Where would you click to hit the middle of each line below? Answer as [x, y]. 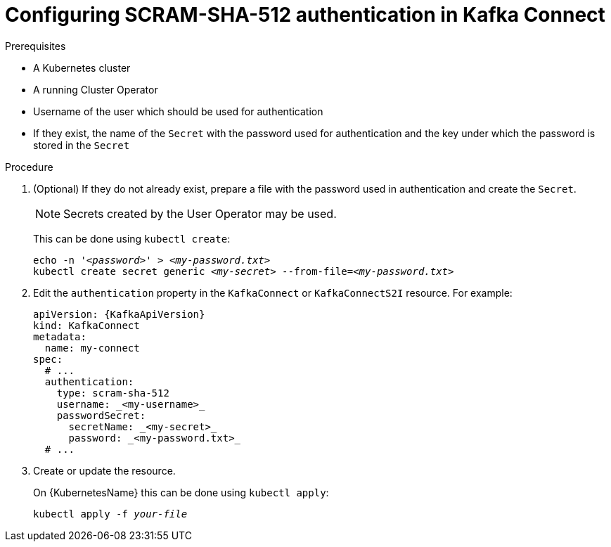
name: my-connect [92, 348]
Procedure [29, 167]
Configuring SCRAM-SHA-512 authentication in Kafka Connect [305, 15]
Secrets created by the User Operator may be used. [200, 213]
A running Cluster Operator [96, 89]
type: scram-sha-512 [113, 393]
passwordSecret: [101, 415]
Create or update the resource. [104, 470]
